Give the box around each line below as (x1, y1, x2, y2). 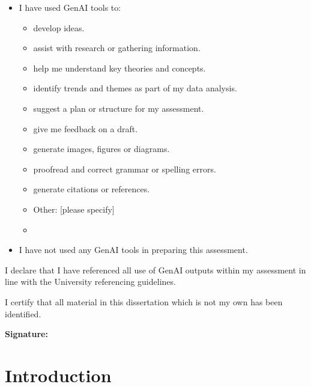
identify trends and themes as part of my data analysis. (33, 82, 237, 94)
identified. (5, 307, 41, 320)
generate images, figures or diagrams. (33, 142, 170, 155)
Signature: (5, 328, 48, 340)
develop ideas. (33, 21, 85, 34)
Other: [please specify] (33, 203, 115, 215)
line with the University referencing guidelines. (5, 275, 176, 288)
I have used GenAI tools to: (19, 1, 121, 13)
